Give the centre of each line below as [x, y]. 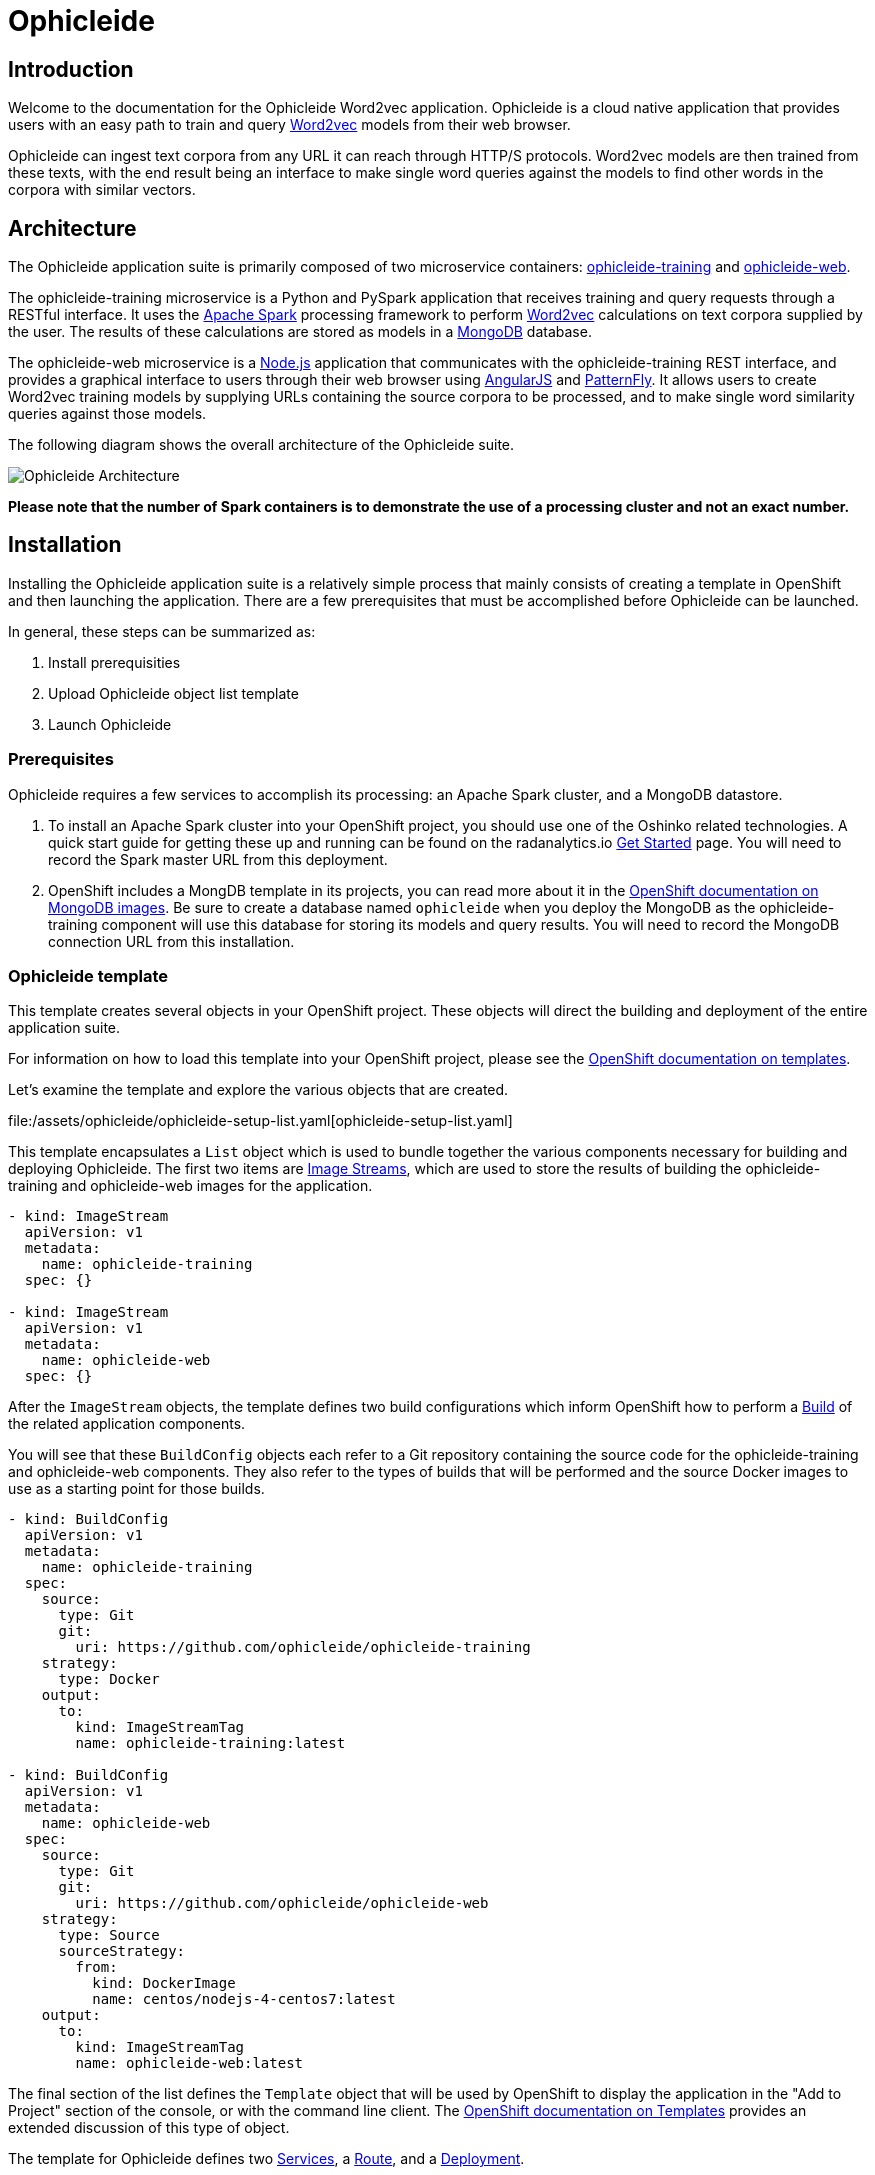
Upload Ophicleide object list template [173, 693]
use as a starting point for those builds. [136, 1489]
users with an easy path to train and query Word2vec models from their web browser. [289, 125]
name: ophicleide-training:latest [210, 1743]
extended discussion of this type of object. [149, 2128]
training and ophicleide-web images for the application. [190, 1186]
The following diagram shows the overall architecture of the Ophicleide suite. [261, 445]
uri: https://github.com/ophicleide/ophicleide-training [303, 1647]
